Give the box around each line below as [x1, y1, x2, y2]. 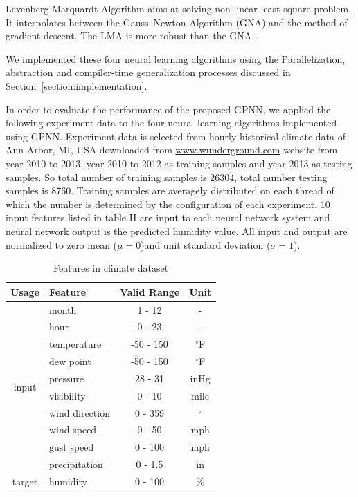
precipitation [49, 457, 103, 471]
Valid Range [119, 284, 180, 299]
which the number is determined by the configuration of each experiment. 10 [6, 196, 330, 211]
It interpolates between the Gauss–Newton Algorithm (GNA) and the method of [6, 15, 348, 29]
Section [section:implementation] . [6, 78, 147, 93]
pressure [49, 371, 84, 385]
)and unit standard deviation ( [141, 237, 271, 252]
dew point [49, 354, 91, 368]
